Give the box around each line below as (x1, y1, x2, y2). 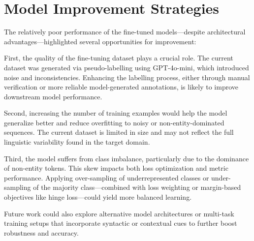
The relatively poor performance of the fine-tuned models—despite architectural (4, 27, 246, 37)
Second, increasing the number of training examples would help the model (4, 108, 227, 118)
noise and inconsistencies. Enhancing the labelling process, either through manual (4, 72, 250, 82)
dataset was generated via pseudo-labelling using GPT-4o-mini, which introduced (4, 62, 249, 72)
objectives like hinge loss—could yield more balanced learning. (4, 192, 192, 202)
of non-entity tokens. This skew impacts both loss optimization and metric (4, 163, 228, 173)
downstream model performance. (4, 91, 102, 101)
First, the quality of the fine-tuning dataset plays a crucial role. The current (4, 53, 233, 63)
